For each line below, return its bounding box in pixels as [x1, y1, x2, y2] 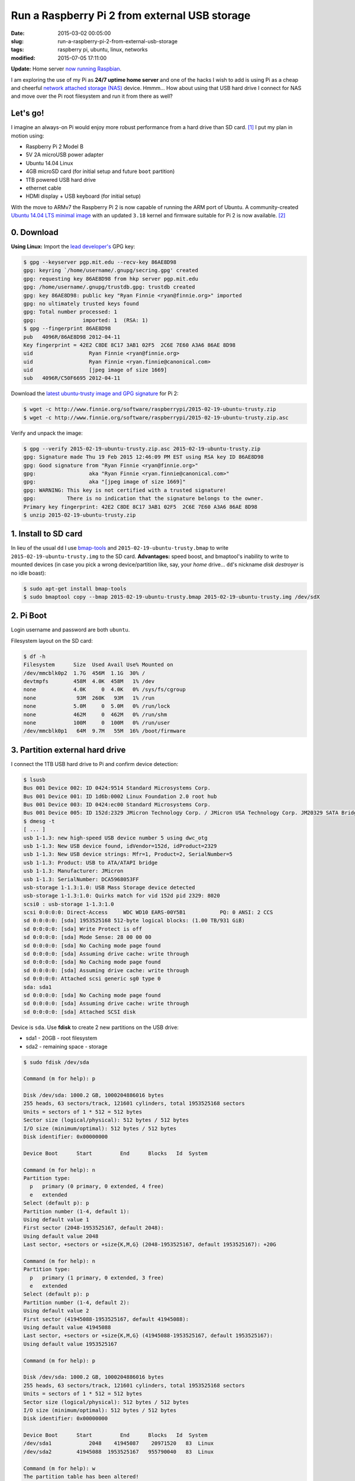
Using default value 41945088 [23, 1324, 111, 1331]
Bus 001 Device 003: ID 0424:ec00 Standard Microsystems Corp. [23, 802, 211, 808]
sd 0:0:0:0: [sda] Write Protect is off [23, 925, 142, 932]
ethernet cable [25, 184, 62, 191]
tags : [11, 46, 24, 53]
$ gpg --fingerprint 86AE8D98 [23, 325, 111, 332]
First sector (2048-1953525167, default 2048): [23, 1224, 164, 1232]
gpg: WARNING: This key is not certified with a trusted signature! [23, 486, 227, 493]
